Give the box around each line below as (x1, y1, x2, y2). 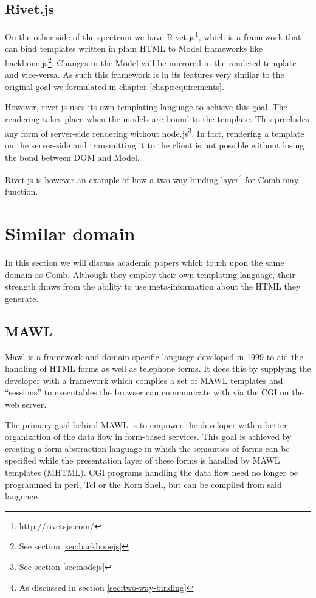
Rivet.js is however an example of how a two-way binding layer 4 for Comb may (5, 172, 299, 186)
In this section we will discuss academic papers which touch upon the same (5, 256, 284, 269)
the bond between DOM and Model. (5, 150, 140, 163)
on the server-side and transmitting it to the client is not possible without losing (5, 138, 304, 151)
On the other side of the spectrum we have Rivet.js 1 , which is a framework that (5, 29, 301, 43)
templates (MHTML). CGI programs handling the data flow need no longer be (5, 466, 298, 478)
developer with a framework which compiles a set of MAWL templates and (5, 374, 283, 386)
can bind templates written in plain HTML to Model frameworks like (5, 42, 263, 55)
